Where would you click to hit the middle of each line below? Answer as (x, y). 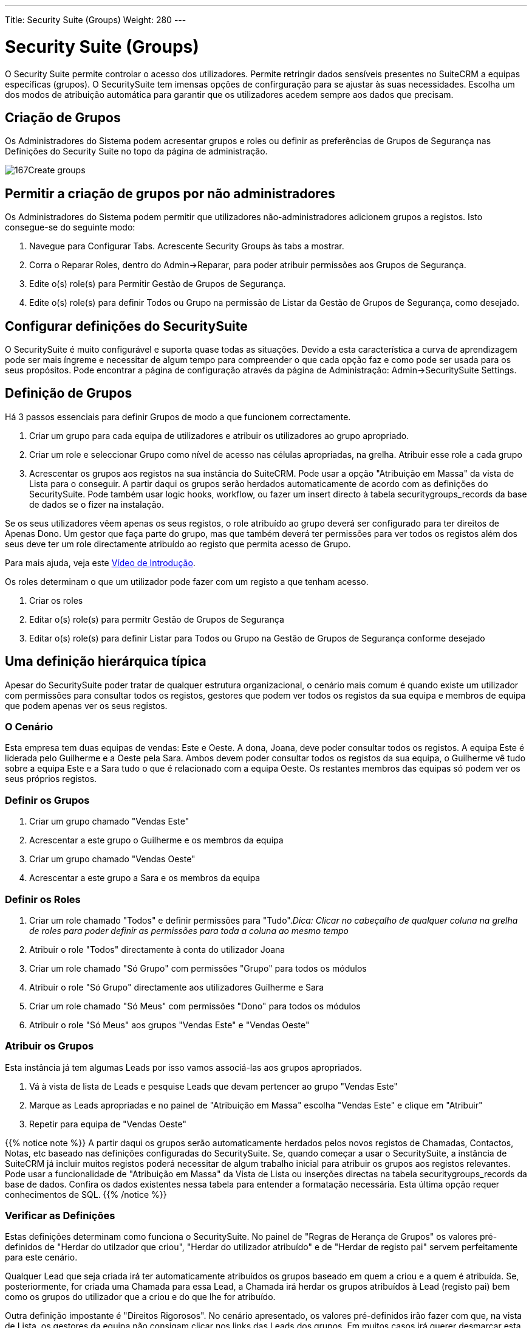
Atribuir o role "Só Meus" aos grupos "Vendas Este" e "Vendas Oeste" (169, 1025)
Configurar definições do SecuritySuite (126, 326)
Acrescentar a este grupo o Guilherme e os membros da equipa (156, 840)
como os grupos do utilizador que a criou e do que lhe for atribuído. (140, 1297)
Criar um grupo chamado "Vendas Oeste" (112, 859)
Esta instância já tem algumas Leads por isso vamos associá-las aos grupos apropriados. (183, 1067)
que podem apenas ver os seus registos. (86, 705)
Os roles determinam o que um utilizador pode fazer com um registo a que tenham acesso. (187, 581)
